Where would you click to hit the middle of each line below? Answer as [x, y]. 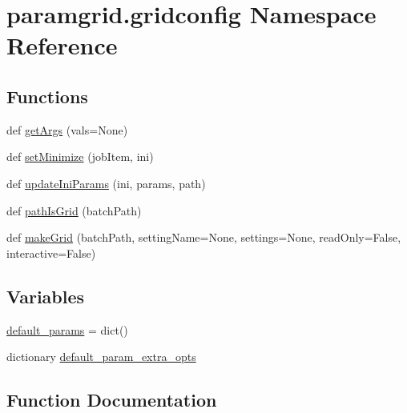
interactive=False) [51, 253]
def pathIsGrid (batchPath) [74, 210]
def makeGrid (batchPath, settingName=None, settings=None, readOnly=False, [204, 237]
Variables [46, 296]
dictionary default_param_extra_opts [101, 357]
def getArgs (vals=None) [67, 129]
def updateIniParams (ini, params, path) [106, 183]
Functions [47, 96]
